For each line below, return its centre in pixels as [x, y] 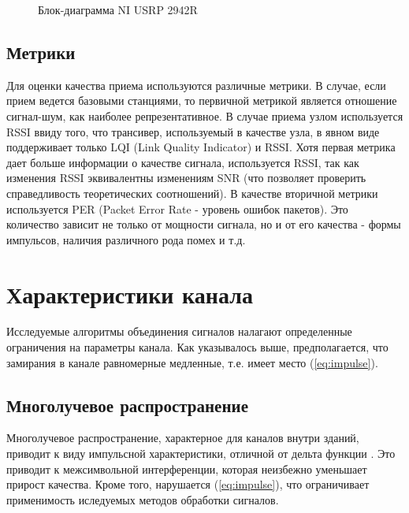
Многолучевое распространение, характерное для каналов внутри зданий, [183, 438]
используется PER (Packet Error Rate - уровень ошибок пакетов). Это [177, 208]
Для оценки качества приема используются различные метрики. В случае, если [196, 85]
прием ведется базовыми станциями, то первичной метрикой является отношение [202, 100]
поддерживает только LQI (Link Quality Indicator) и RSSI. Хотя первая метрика [201, 147]
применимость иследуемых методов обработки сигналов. [143, 499]
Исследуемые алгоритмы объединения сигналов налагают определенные [179, 331]
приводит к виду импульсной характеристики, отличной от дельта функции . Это [201, 454]
